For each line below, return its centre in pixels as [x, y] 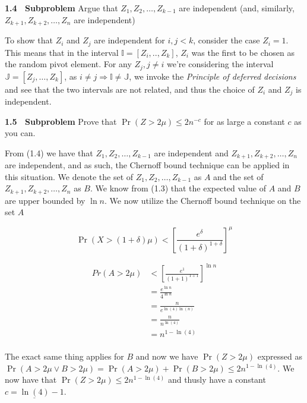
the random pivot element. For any [68, 64]
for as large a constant [244, 121]
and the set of [238, 176]
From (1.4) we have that [49, 152]
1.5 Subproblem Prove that [61, 121]
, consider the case [227, 40]
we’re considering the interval [220, 64]
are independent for [129, 40]
